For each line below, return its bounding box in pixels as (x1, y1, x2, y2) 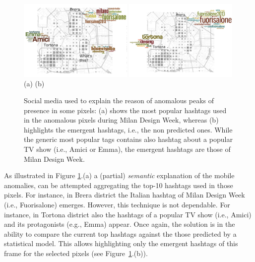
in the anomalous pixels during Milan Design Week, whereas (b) (24, 115, 219, 125)
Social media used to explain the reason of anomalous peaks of (24, 95, 214, 106)
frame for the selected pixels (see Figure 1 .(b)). (4, 248, 148, 258)
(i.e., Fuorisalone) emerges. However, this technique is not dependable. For (4, 199, 230, 209)
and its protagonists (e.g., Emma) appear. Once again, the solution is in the (4, 219, 235, 229)
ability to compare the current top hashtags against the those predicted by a (4, 228, 237, 239)
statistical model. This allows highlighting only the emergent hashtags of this (4, 238, 238, 249)
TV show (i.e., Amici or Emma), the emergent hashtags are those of (24, 144, 231, 154)
